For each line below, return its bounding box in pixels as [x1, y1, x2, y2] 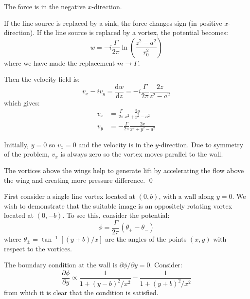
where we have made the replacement [4, 57, 115, 68]
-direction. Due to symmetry [158, 139, 244, 149]
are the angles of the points [105, 234, 187, 244]
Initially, [4, 139, 29, 149]
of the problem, [4, 149, 50, 159]
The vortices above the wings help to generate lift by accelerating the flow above [4, 165, 244, 175]
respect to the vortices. [4, 243, 72, 253]
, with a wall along [159, 191, 214, 201]
